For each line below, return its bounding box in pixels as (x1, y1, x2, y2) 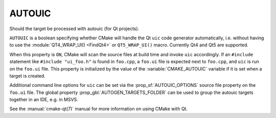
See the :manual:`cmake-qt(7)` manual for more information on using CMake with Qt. (9, 106, 188, 112)
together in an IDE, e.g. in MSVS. (9, 97, 79, 103)
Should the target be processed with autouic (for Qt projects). (9, 26, 140, 32)
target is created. (9, 73, 45, 79)
